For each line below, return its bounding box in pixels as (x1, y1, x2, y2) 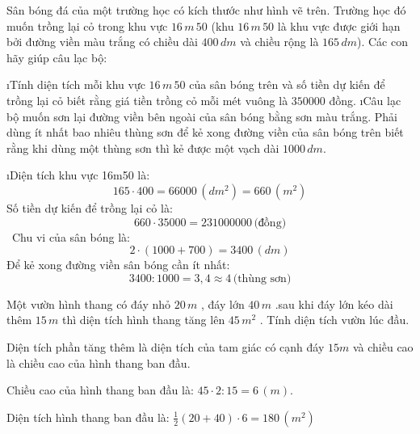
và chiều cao (352, 338, 414, 355)
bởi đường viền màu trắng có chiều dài (6, 33, 198, 50)
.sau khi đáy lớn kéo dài (275, 295, 393, 312)
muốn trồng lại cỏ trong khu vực (6, 17, 168, 34)
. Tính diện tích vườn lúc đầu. (259, 311, 409, 328)
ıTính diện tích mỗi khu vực (6, 76, 145, 93)
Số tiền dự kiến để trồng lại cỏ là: (6, 199, 173, 216)
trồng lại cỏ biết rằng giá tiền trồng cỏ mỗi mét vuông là (6, 91, 288, 108)
